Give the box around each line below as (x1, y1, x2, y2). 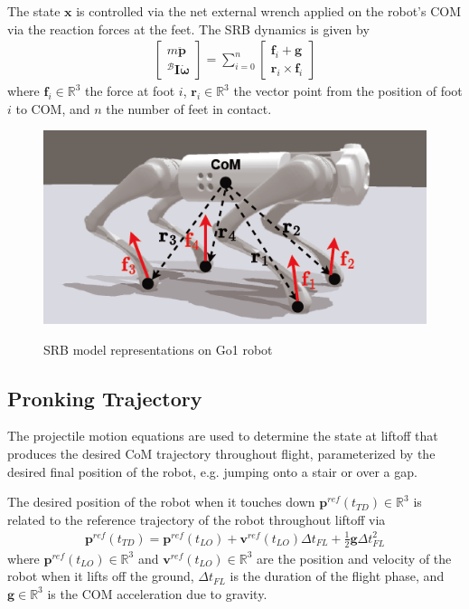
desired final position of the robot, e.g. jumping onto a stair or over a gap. (7, 462, 417, 481)
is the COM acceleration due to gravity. (47, 584, 267, 603)
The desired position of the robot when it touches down (7, 492, 315, 511)
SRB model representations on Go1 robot (43, 339, 273, 358)
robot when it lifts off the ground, (7, 566, 194, 585)
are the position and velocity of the (257, 548, 452, 567)
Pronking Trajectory (7, 384, 202, 412)
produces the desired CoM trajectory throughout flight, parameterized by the (7, 444, 436, 463)
